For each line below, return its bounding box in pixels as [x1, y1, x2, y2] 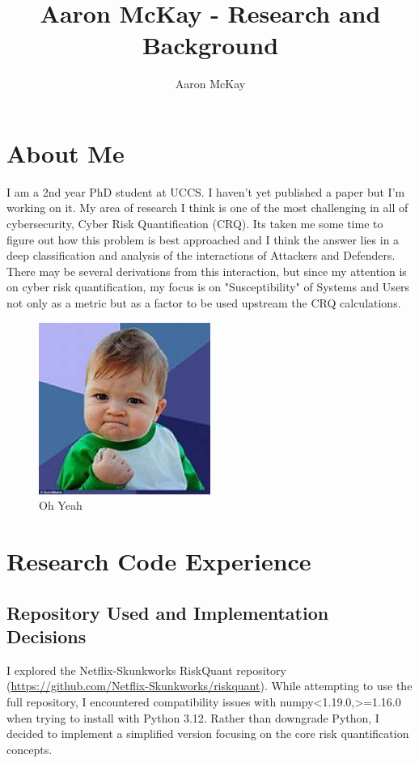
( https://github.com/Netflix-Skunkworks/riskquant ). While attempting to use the [6, 677, 413, 694]
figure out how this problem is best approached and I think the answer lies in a [6, 231, 400, 248]
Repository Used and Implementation [6, 600, 329, 625]
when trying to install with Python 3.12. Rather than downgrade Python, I [6, 709, 379, 726]
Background [142, 28, 279, 61]
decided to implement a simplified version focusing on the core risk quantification [6, 725, 409, 742]
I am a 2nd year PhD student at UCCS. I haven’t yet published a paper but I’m [6, 183, 405, 200]
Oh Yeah [39, 497, 83, 514]
